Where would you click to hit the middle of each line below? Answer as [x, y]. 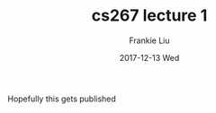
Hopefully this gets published [62, 99]
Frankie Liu [149, 40]
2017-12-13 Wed [149, 57]
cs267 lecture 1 [149, 16]
